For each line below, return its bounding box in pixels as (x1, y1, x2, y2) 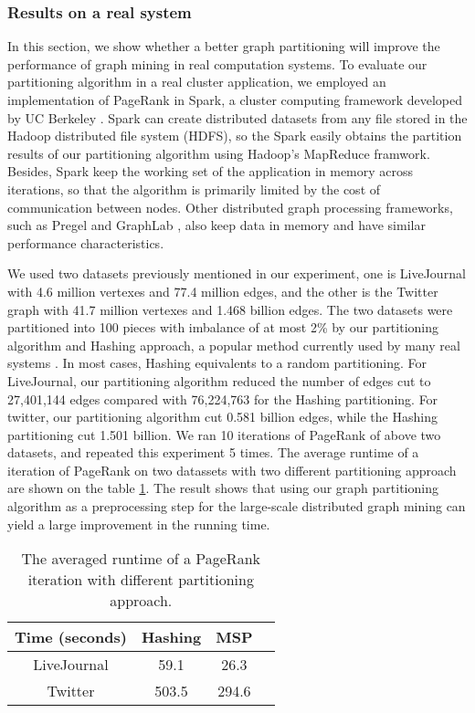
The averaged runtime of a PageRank (21, 548, 260, 570)
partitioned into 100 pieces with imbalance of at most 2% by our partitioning (7, 318, 439, 337)
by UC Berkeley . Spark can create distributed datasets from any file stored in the (7, 108, 468, 127)
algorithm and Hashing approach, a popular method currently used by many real (7, 335, 460, 354)
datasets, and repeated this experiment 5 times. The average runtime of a (7, 443, 419, 462)
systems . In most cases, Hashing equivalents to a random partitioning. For (7, 353, 427, 372)
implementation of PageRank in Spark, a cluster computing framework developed (7, 90, 463, 109)
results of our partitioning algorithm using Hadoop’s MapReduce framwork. (7, 143, 430, 163)
